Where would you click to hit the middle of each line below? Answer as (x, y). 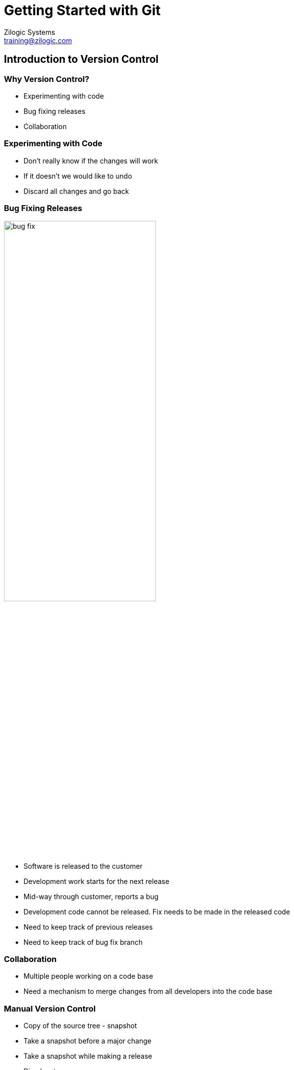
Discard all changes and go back (76, 191)
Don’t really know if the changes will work (91, 160)
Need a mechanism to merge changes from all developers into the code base (148, 991)
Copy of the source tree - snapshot (80, 1026)
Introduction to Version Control (81, 59)
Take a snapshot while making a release (88, 1056)
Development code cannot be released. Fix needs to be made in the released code (157, 911)
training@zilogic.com (38, 40)
